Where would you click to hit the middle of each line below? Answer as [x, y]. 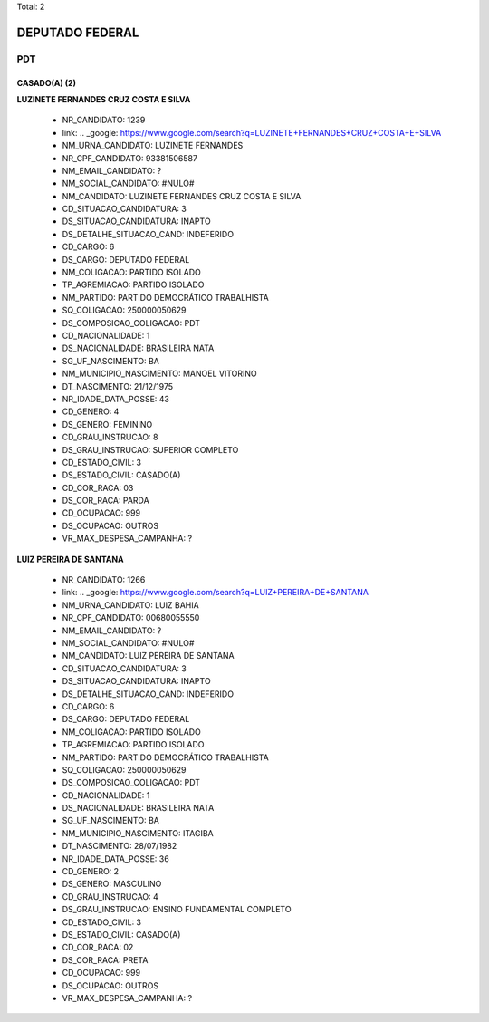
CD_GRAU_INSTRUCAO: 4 [110, 896]
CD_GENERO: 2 [91, 872]
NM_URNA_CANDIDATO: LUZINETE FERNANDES [153, 146]
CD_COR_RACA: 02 [98, 948]
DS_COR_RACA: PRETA [105, 959]
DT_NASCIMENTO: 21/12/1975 [118, 386]
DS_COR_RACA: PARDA [105, 501]
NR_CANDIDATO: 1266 [104, 580]
